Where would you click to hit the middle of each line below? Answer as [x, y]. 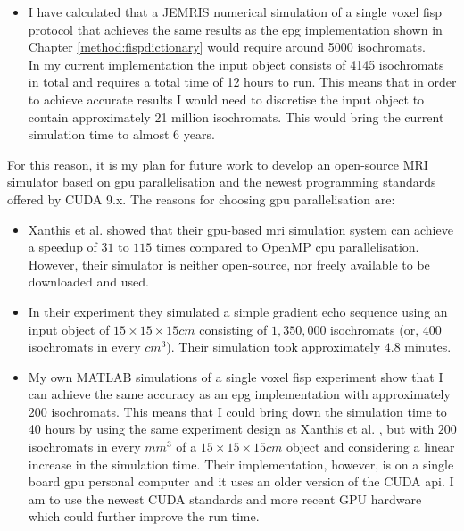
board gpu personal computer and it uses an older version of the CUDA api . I [241, 481]
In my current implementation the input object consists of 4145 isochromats [236, 64]
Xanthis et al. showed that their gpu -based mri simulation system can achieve [240, 229]
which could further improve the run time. [144, 516]
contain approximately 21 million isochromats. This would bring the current [236, 116]
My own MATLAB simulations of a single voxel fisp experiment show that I [236, 376]
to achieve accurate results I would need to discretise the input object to [226, 99]
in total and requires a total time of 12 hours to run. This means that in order [242, 82]
